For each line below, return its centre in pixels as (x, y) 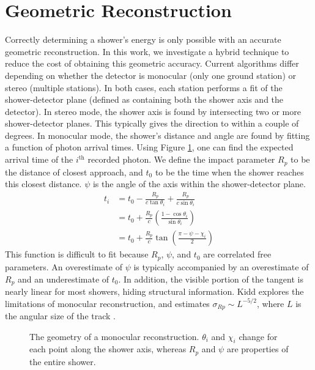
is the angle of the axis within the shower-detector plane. (199, 184)
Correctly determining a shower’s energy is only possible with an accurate (143, 39)
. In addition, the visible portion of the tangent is (211, 279)
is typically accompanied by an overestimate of (221, 266)
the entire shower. (63, 361)
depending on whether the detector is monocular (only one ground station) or (150, 75)
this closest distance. (43, 184)
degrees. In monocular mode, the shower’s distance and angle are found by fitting (157, 135)
